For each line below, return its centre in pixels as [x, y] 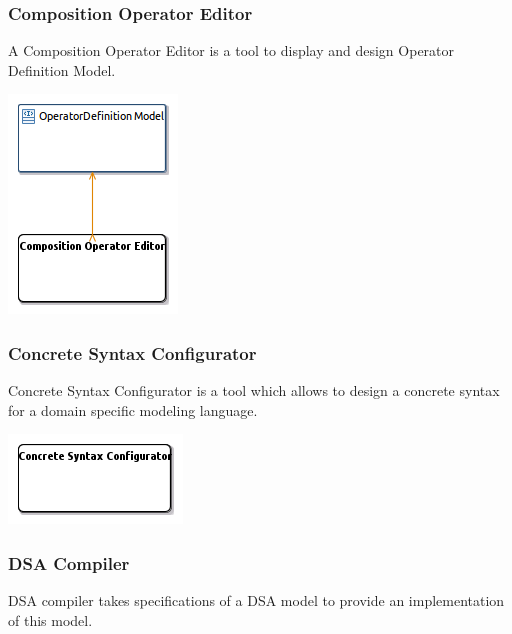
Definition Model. [62, 69]
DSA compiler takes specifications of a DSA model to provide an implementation [256, 600]
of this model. [50, 619]
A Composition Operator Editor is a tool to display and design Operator [231, 50]
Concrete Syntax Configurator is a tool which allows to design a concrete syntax [254, 390]
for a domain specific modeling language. [133, 409]
